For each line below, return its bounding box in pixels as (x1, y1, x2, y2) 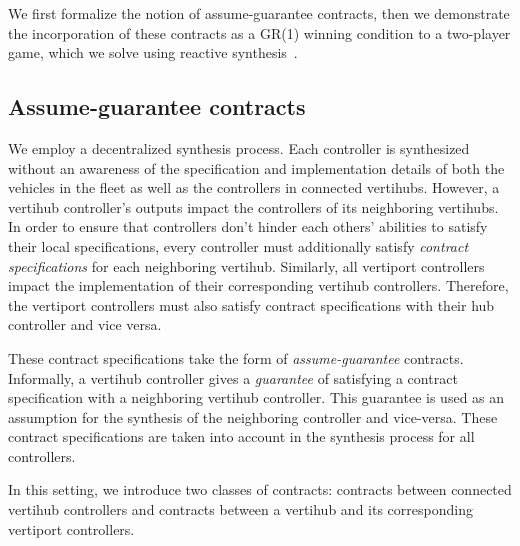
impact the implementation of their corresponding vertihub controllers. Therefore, (8, 275, 509, 296)
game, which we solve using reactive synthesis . (8, 42, 298, 63)
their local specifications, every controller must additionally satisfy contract (8, 235, 469, 256)
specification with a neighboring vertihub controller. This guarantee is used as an (8, 387, 505, 408)
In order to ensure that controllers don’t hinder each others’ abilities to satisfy (8, 216, 488, 237)
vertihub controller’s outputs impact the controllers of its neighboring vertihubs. (8, 196, 499, 217)
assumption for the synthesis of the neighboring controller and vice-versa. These (8, 406, 498, 427)
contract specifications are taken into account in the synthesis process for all (8, 426, 475, 447)
